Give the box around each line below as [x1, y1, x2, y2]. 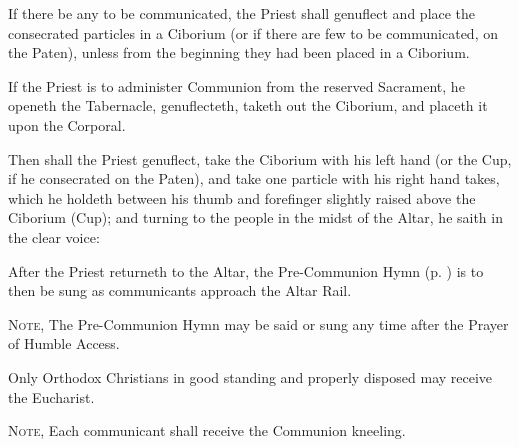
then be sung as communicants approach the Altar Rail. [8, 280, 352, 301]
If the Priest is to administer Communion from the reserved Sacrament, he [8, 75, 465, 96]
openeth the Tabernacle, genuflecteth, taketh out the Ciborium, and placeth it [8, 95, 488, 116]
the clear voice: [8, 226, 100, 247]
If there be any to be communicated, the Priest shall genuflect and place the [8, 3, 476, 23]
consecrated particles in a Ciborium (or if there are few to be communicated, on [8, 22, 498, 43]
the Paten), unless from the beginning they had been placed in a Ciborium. [8, 42, 470, 63]
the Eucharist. [8, 386, 95, 407]
